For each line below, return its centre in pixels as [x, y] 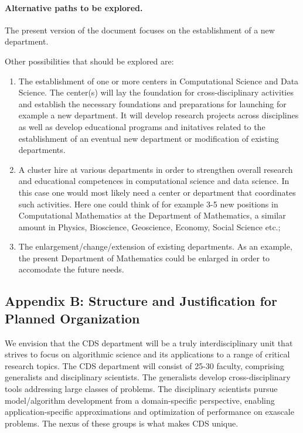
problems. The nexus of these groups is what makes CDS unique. [122, 423]
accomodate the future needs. [71, 269]
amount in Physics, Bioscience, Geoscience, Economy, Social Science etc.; [149, 226]
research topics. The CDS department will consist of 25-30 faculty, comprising [144, 365]
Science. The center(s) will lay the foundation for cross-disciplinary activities [156, 92]
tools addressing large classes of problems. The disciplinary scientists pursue [141, 389]
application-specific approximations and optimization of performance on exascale [149, 412]
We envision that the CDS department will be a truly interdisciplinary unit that [149, 342]
